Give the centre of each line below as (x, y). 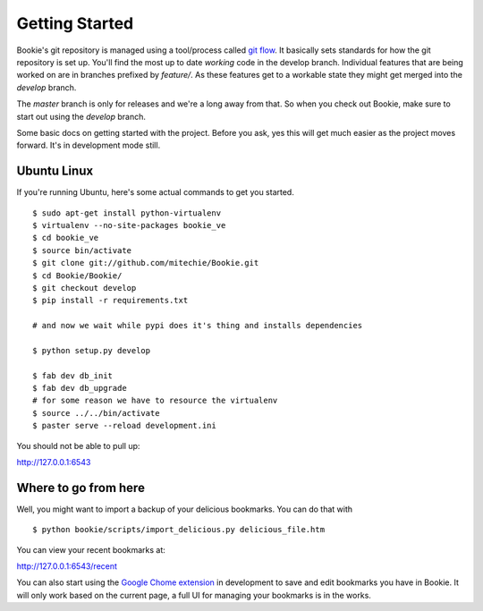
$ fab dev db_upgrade (80, 388)
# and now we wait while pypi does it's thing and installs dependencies (198, 326)
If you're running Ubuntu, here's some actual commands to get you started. (155, 192)
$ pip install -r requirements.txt (110, 301)
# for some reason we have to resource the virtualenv (155, 401)
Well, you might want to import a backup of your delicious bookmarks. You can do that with (185, 509)
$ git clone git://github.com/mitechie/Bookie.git (146, 263)
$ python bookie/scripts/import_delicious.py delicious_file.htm (179, 530)
